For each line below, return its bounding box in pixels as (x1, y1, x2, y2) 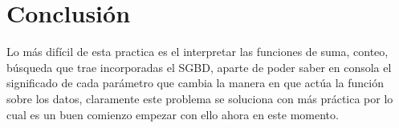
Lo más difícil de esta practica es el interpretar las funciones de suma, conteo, (6, 43, 389, 60)
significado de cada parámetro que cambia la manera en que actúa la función (6, 74, 384, 91)
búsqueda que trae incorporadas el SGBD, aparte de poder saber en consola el (6, 58, 392, 75)
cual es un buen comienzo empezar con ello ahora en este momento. (6, 106, 339, 122)
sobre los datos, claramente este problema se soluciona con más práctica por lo (6, 90, 393, 106)
